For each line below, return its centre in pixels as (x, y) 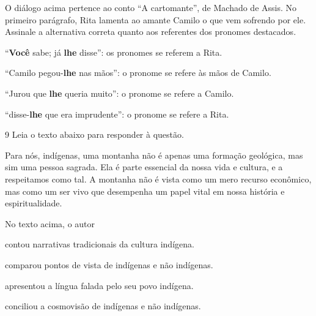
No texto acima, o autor (50, 223)
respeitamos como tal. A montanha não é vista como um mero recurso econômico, (158, 179)
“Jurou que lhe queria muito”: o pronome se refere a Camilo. (119, 93)
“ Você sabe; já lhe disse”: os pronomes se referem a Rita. (114, 52)
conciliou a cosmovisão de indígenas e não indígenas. (103, 306)
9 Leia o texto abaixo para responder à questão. (94, 134)
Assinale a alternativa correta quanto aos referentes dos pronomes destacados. (151, 32)
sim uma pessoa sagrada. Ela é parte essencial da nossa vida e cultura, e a (144, 167)
